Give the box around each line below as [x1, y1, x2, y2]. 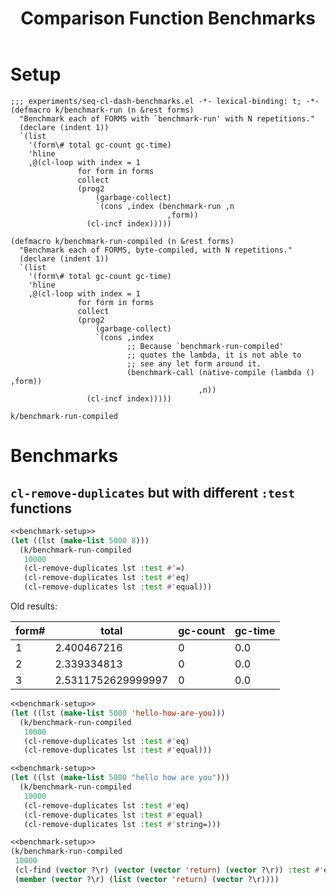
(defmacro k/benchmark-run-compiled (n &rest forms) [10, 236, 235, 246]
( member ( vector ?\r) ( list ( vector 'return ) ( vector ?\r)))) [14, 874, 280, 884]
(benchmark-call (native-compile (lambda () [126, 367, 315, 377]
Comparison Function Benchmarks [20, 7, 316, 30]
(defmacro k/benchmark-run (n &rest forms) [10, 105, 195, 115]
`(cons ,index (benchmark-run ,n [95, 201, 235, 211]
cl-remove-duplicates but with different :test [10, 484, 295, 501]
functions [10, 500, 72, 517]
